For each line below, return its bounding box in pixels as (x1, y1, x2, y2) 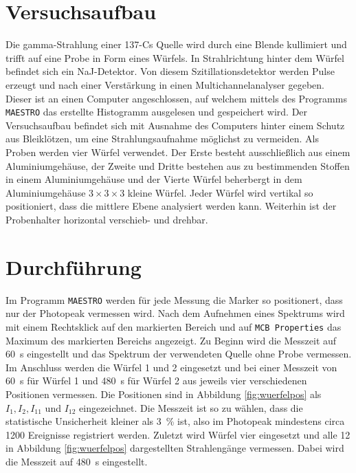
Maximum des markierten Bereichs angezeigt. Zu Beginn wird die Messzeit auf (5, 333, 337, 347)
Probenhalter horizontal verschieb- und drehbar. (5, 212, 208, 226)
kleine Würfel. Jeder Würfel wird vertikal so (127, 185, 313, 199)
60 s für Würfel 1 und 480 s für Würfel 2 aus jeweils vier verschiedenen (5, 373, 307, 388)
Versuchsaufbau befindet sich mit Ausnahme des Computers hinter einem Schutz (5, 118, 345, 132)
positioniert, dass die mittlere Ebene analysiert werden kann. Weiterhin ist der (5, 199, 337, 213)
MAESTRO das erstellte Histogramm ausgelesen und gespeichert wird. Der (5, 104, 308, 119)
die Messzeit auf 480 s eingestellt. (5, 454, 148, 468)
